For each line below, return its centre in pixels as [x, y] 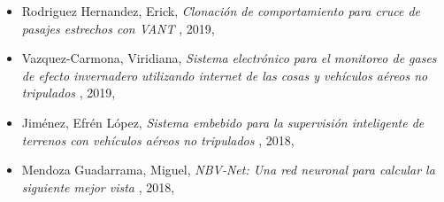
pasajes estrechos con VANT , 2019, [118, 28]
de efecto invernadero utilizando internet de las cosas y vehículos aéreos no [225, 75]
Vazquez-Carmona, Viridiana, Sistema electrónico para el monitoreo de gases [229, 58]
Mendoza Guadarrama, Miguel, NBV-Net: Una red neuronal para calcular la [228, 170]
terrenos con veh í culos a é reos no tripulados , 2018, [158, 140]
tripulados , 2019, [69, 93]
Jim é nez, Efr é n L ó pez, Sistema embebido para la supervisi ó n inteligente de [223, 122]
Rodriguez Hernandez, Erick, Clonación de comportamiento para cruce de [221, 11]
